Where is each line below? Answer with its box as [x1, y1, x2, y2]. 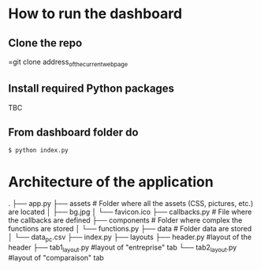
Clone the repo [8, 36, 83, 50]
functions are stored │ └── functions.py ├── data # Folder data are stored [8, 224, 252, 234]
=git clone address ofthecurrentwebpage [8, 57, 129, 68]
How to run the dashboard [8, 5, 183, 23]
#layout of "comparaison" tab [8, 253, 104, 262]
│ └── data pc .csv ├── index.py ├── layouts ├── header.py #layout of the [8, 232, 252, 244]
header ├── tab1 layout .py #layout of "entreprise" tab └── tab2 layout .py [8, 242, 237, 253]
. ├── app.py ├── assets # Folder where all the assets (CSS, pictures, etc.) [8, 199, 254, 208]
